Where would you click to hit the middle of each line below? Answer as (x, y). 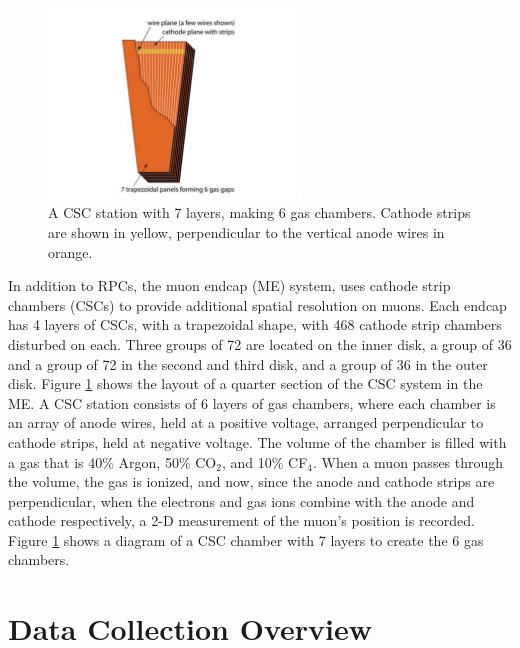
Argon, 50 (148, 461)
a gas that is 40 (55, 461)
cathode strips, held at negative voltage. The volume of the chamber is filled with (257, 441)
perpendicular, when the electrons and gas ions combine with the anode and (241, 500)
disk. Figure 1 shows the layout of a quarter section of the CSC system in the (245, 383)
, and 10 (246, 461)
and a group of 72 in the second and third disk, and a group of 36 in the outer (248, 363)
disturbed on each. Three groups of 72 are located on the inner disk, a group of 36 (260, 343)
